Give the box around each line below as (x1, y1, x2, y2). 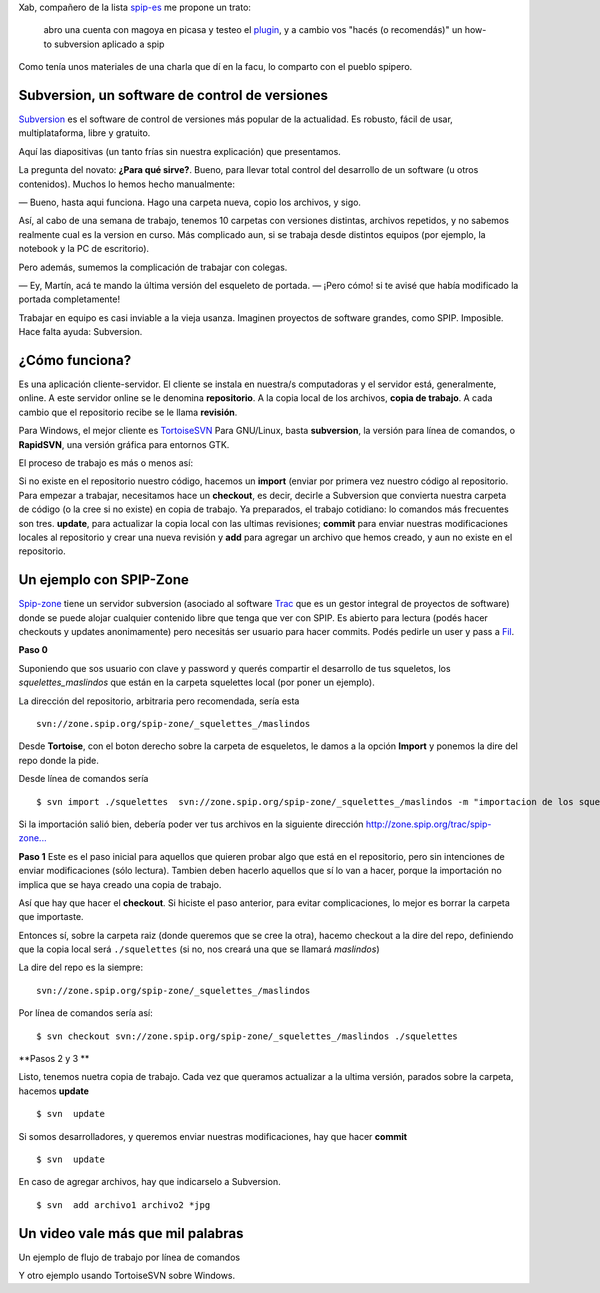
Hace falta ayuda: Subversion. (18, 326, 143, 338)
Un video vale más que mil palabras (18, 1225, 244, 1242)
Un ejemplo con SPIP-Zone (18, 571, 190, 589)
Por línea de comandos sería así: (18, 1007, 154, 1019)
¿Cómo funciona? (18, 351, 132, 369)
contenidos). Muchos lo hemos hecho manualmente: (18, 178, 235, 190)
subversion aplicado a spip (53, 38, 165, 50)
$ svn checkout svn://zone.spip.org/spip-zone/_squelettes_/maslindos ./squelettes (36, 1030, 459, 1042)
